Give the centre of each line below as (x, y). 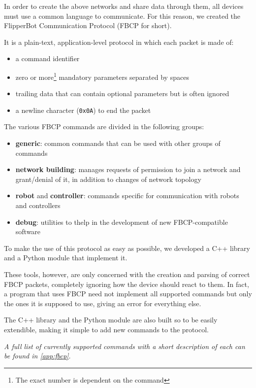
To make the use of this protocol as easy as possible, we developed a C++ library (127, 248)
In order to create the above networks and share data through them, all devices (124, 6)
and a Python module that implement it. (66, 258)
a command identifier (48, 58)
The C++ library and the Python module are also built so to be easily (111, 320)
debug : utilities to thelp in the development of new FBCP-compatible (122, 222)
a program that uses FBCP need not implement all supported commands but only (128, 294)
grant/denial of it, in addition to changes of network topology (108, 179)
